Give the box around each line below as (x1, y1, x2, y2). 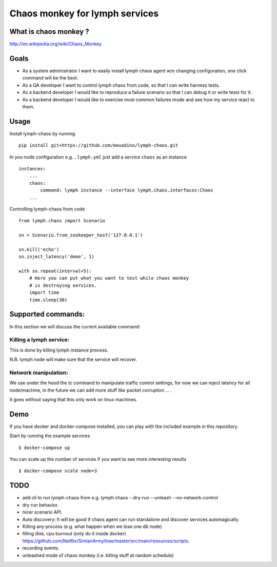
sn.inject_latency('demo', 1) (18, 254, 95, 260)
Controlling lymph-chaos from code (9, 206, 85, 212)
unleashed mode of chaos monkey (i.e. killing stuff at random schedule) (22, 552, 174, 558)
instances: (18, 166, 46, 171)
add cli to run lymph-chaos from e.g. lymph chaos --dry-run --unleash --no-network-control (22, 495, 218, 501)
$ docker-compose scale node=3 (18, 468, 97, 474)
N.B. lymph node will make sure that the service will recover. (9, 357, 137, 363)
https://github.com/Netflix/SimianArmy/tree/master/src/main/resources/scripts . (22, 538, 190, 544)
